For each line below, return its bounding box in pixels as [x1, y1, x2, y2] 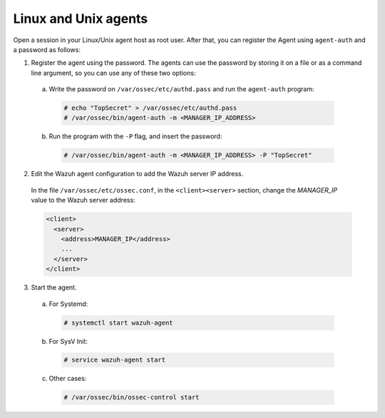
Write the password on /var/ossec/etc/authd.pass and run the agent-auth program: [48, 85, 314, 93]
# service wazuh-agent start [63, 356, 166, 364]
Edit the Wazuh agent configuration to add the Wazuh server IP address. [31, 170, 244, 178]
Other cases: [48, 374, 87, 383]
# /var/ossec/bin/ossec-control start [63, 393, 200, 402]
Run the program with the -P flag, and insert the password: [48, 132, 222, 141]
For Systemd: [48, 300, 88, 308]
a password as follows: [13, 45, 81, 53]
